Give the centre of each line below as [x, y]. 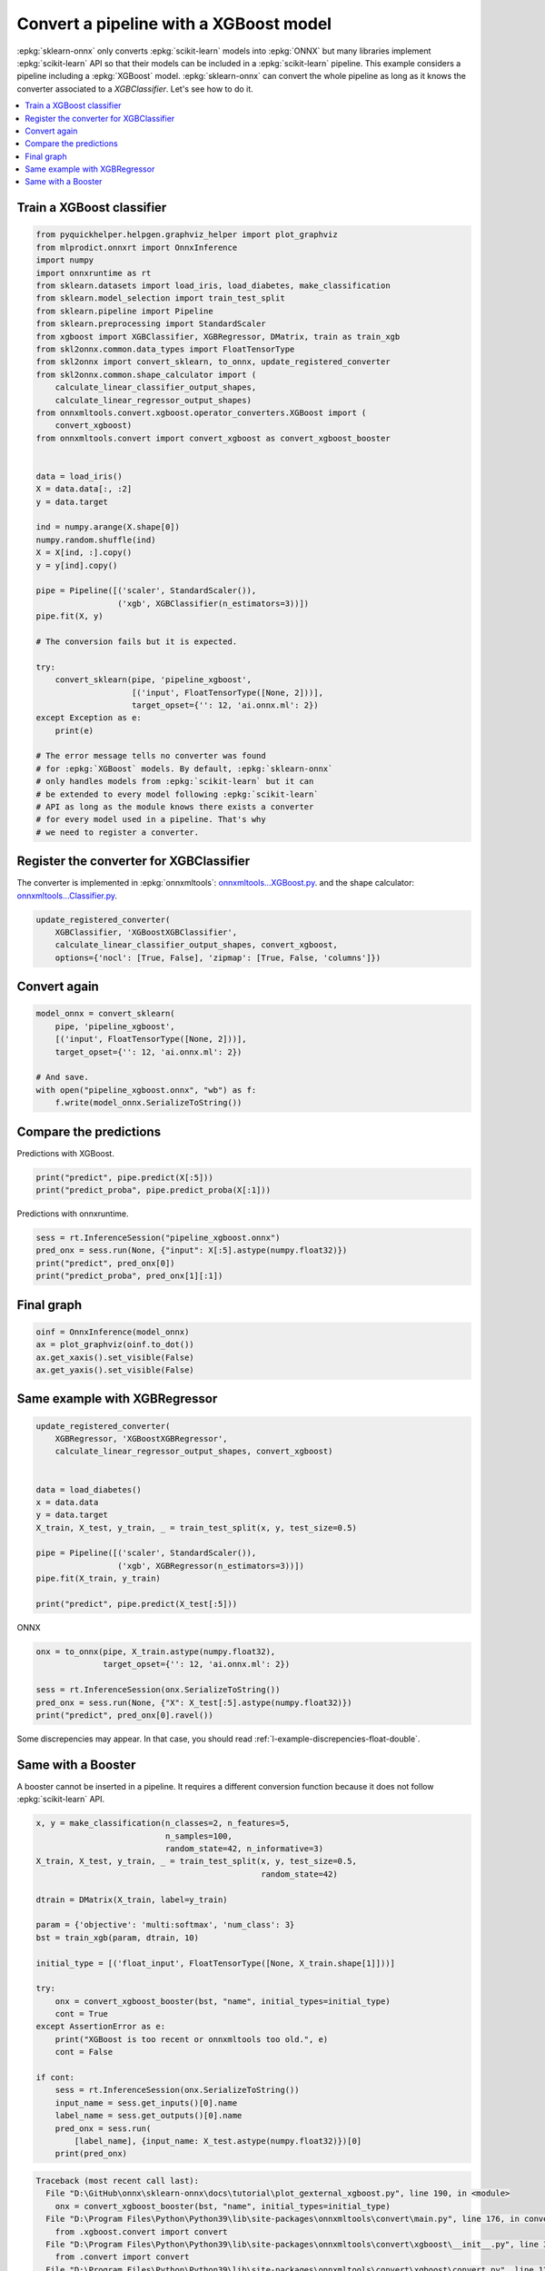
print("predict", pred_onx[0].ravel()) [124, 1715]
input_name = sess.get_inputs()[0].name [146, 2102]
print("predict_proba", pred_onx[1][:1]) [129, 1276]
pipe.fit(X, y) [69, 616]
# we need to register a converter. [118, 832]
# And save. [63, 1077]
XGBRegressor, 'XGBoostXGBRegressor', [141, 1438]
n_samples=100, [199, 1836]
